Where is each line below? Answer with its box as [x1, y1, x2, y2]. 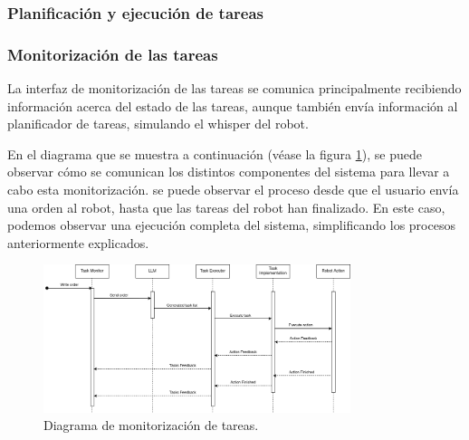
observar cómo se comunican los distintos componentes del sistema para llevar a [7, 162, 450, 181]
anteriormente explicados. [7, 233, 149, 252]
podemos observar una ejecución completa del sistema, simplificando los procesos [7, 215, 455, 234]
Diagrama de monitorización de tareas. [43, 416, 259, 435]
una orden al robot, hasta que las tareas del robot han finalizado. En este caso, [7, 197, 445, 216]
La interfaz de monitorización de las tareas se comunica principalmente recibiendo [7, 79, 462, 98]
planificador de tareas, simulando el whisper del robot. [7, 114, 309, 133]
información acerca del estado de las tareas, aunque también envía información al [7, 96, 458, 115]
